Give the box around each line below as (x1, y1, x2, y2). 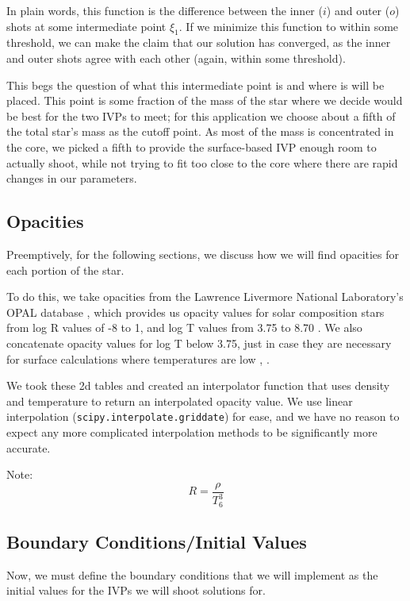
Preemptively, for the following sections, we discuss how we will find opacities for (6, 245, 400, 262)
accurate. (6, 439, 51, 456)
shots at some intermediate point (6, 17, 167, 34)
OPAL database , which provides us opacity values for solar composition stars (6, 303, 385, 320)
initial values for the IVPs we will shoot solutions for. (6, 582, 266, 599)
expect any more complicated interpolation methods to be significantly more (6, 423, 377, 440)
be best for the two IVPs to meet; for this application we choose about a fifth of (6, 107, 396, 124)
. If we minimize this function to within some (178, 17, 399, 34)
